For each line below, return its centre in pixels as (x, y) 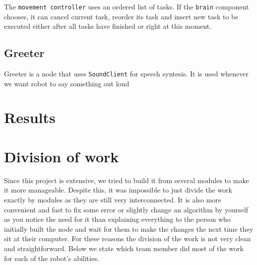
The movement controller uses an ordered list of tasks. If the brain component (127, 6)
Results (30, 117)
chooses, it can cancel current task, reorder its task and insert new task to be (121, 16)
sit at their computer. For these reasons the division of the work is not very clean (128, 238)
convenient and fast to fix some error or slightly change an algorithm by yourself (126, 209)
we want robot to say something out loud (67, 83)
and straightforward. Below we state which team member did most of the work (124, 248)
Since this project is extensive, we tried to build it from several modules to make (127, 180)
